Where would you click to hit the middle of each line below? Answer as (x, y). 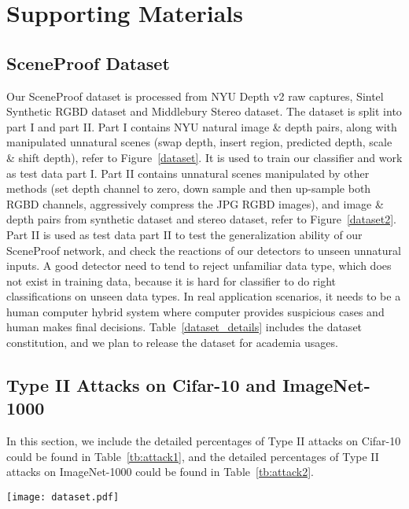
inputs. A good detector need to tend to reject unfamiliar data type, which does (199, 266)
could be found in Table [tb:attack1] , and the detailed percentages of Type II (193, 456)
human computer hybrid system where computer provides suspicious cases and (195, 311)
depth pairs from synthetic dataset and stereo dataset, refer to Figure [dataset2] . (201, 219)
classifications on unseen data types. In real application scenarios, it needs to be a (204, 296)
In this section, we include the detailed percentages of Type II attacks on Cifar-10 (204, 441)
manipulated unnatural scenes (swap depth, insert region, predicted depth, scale (199, 142)
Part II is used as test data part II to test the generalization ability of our (184, 234)
